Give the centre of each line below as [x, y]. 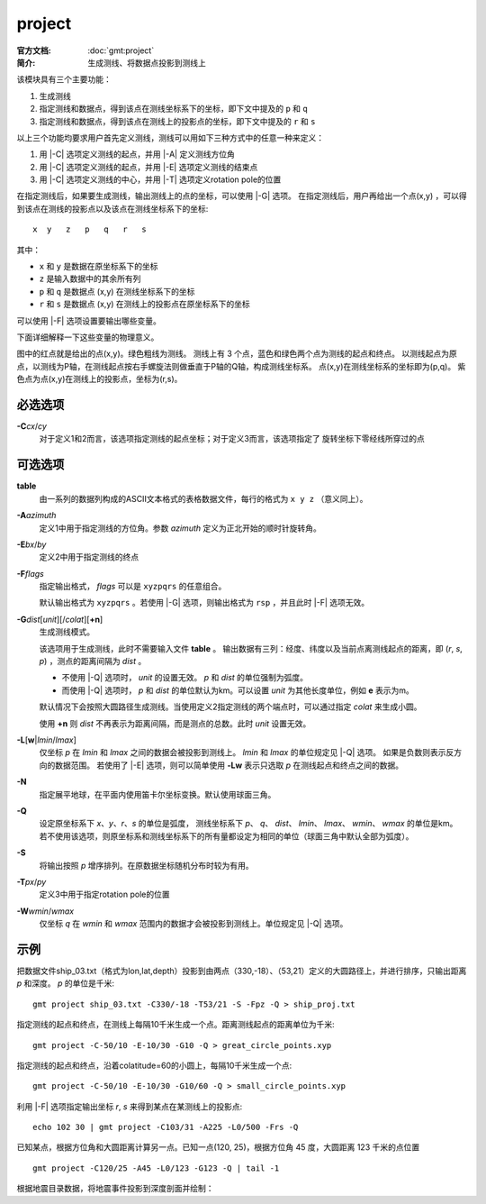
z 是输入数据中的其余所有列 [90, 278]
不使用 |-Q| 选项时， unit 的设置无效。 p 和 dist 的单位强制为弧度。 [185, 678]
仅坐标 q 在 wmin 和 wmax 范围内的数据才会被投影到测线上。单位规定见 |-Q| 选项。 [193, 924]
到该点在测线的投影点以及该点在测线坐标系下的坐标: [112, 208]
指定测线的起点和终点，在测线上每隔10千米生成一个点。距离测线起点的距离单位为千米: [175, 1025]
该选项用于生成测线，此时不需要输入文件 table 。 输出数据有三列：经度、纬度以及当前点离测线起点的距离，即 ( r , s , [251, 648]
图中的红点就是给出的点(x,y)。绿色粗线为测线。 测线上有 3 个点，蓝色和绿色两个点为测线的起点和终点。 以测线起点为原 [237, 354]
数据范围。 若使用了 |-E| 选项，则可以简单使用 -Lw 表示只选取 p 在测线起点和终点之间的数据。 [229, 765]
